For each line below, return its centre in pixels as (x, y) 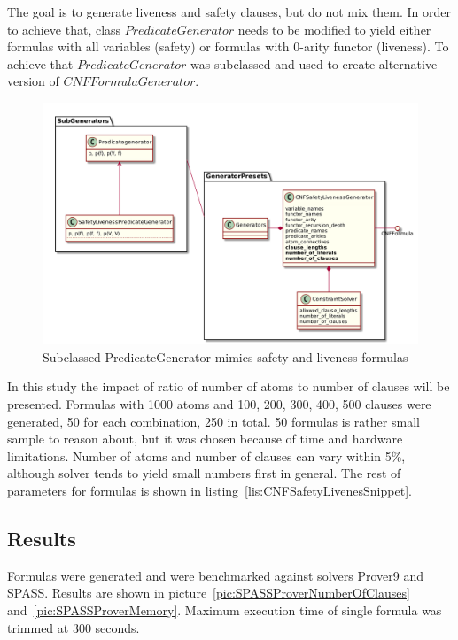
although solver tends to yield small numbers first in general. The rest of (204, 473)
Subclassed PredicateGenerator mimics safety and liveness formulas (225, 356)
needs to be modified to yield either (334, 29)
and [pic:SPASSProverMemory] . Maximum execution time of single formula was (225, 609)
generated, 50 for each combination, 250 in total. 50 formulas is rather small (213, 421)
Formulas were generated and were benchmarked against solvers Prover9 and (215, 575)
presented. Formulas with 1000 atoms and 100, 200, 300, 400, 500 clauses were (219, 404)
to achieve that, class (64, 29)
